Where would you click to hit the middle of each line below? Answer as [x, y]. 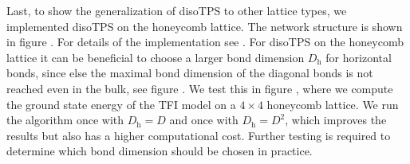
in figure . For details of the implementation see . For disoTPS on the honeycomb [205, 42]
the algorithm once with [65, 120]
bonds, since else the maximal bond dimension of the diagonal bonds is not [190, 73]
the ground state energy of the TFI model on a [121, 104]
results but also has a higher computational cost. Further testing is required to [199, 135]
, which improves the [336, 120]
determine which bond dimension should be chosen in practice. [160, 151]
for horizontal [359, 57]
